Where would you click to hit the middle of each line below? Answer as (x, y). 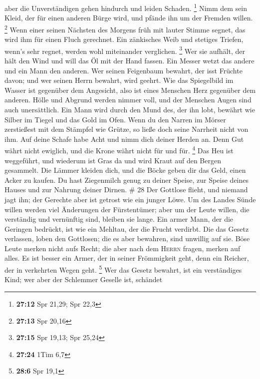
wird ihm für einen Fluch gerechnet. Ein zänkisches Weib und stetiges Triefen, (124, 39)
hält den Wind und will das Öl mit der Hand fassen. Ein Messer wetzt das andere (130, 60)
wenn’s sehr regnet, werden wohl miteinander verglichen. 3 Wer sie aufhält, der (125, 50)
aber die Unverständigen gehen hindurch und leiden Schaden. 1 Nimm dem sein (126, 7)
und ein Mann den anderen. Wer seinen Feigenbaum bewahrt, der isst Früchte (124, 70)
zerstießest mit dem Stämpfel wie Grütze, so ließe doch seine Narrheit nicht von (127, 129)
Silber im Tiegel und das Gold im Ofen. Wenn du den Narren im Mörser (115, 119)
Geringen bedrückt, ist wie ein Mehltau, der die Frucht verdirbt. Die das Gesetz (127, 228)
